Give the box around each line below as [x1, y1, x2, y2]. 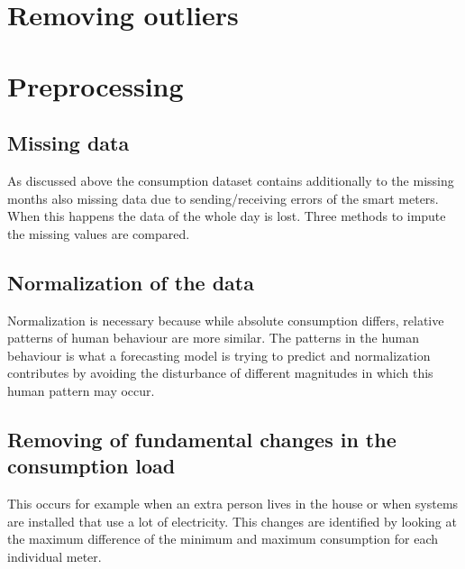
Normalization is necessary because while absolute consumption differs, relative [7, 310, 444, 329]
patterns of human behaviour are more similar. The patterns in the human [7, 328, 420, 347]
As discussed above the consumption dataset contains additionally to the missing [7, 170, 454, 189]
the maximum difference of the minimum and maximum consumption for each [7, 529, 439, 548]
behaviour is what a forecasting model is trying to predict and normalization [7, 345, 431, 364]
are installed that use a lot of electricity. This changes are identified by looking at [7, 511, 457, 530]
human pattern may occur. [7, 381, 155, 399]
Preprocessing [7, 67, 184, 104]
